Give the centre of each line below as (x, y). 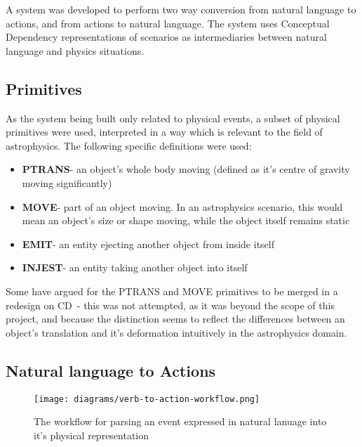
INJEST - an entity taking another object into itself (135, 267)
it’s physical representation (92, 435)
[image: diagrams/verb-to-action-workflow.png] (147, 399)
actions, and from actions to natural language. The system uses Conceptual (168, 23)
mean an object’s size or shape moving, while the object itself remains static (186, 220)
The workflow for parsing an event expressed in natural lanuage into (180, 421)
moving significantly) (67, 182)
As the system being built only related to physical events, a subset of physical (173, 118)
